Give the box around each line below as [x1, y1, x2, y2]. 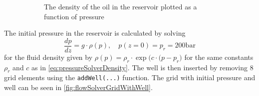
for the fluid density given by [4, 51, 93, 62]
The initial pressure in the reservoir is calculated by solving [4, 28, 186, 38]
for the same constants [184, 51, 254, 62]
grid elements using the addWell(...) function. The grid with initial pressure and [4, 72, 256, 83]
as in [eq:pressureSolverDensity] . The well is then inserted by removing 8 [31, 62, 254, 72]
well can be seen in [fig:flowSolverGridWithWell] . [4, 82, 153, 93]
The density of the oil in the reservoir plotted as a [44, 1, 197, 11]
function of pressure [44, 11, 104, 21]
